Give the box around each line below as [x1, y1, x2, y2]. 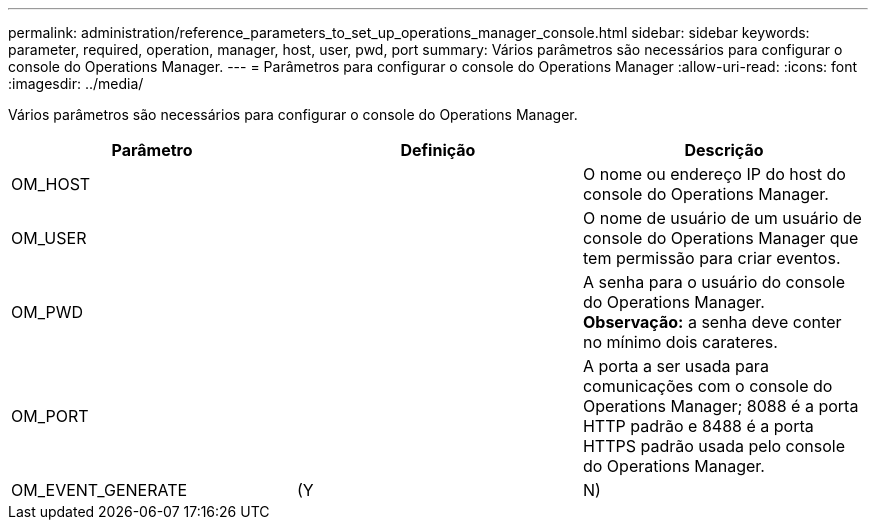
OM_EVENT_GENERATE [11, 480, 188, 500]
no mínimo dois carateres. [582, 332, 778, 352]
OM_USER [11, 228, 87, 248]
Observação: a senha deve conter [582, 312, 842, 332]
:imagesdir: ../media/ [8, 75, 144, 92]
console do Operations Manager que [582, 228, 859, 248]
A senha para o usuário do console [582, 272, 846, 292]
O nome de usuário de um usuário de [582, 208, 862, 228]
